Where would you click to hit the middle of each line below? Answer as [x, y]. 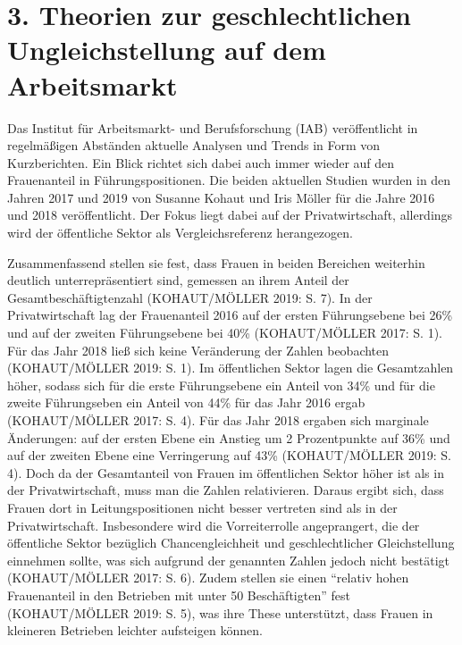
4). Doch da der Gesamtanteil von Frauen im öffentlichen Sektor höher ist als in [226, 472]
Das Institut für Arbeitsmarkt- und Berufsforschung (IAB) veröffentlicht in [213, 127]
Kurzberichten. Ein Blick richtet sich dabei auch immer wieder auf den [201, 162]
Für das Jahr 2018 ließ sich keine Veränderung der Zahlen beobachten [198, 350]
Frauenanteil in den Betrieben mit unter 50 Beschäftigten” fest [179, 595]
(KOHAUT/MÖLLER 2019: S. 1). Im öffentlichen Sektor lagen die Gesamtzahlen [231, 368]
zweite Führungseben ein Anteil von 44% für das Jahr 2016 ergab [186, 402]
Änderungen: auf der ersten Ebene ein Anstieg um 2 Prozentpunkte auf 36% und [229, 437]
